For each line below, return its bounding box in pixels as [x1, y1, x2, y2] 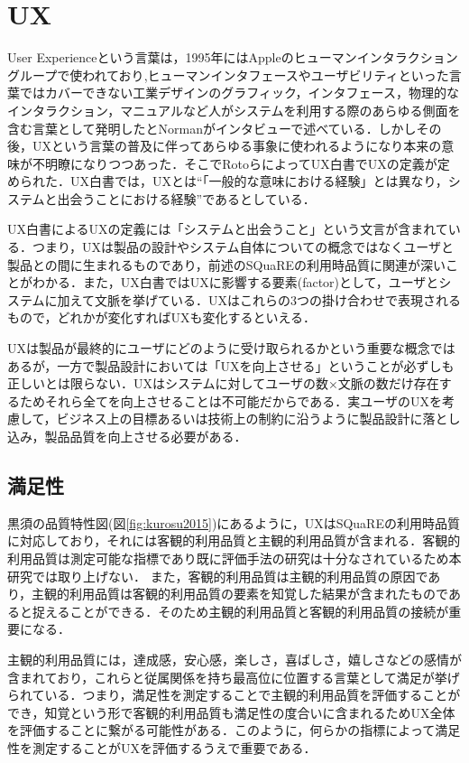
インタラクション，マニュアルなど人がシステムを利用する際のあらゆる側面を [7, 100, 461, 119]
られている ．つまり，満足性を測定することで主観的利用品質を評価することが [7, 685, 461, 704]
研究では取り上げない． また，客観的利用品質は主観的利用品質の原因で [7, 566, 428, 585]
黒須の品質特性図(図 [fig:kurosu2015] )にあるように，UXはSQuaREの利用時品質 [7, 513, 460, 532]
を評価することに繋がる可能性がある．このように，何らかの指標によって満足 [7, 721, 461, 740]
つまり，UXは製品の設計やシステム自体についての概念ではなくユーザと [32, 237, 454, 256]
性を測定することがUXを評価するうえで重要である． [7, 738, 317, 757]
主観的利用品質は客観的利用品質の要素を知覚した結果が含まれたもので [32, 584, 448, 603]
